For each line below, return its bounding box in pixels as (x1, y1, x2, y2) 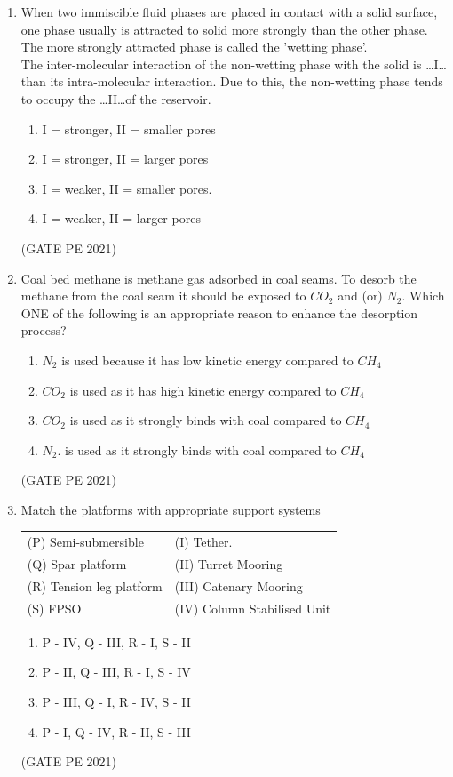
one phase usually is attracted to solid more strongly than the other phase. (20, 20, 428, 38)
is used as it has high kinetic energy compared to (69, 380, 337, 399)
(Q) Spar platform (27, 555, 127, 573)
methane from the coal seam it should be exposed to (20, 286, 306, 305)
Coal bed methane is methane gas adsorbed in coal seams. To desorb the (20, 268, 417, 287)
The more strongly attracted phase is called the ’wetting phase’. (20, 37, 368, 56)
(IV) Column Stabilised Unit (174, 598, 331, 617)
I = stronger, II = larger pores (42, 149, 209, 168)
